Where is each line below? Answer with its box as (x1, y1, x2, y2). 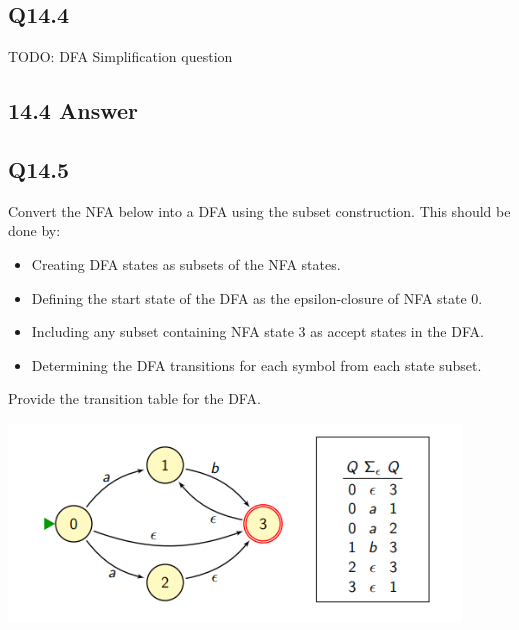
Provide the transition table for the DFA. (8, 388, 261, 409)
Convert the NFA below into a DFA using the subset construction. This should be (8, 200, 511, 221)
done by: (8, 220, 61, 241)
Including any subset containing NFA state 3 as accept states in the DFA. (31, 321, 484, 342)
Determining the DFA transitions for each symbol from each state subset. (31, 354, 482, 375)
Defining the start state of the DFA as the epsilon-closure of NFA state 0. (31, 287, 483, 308)
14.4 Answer (8, 95, 138, 126)
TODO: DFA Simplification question (8, 46, 233, 67)
